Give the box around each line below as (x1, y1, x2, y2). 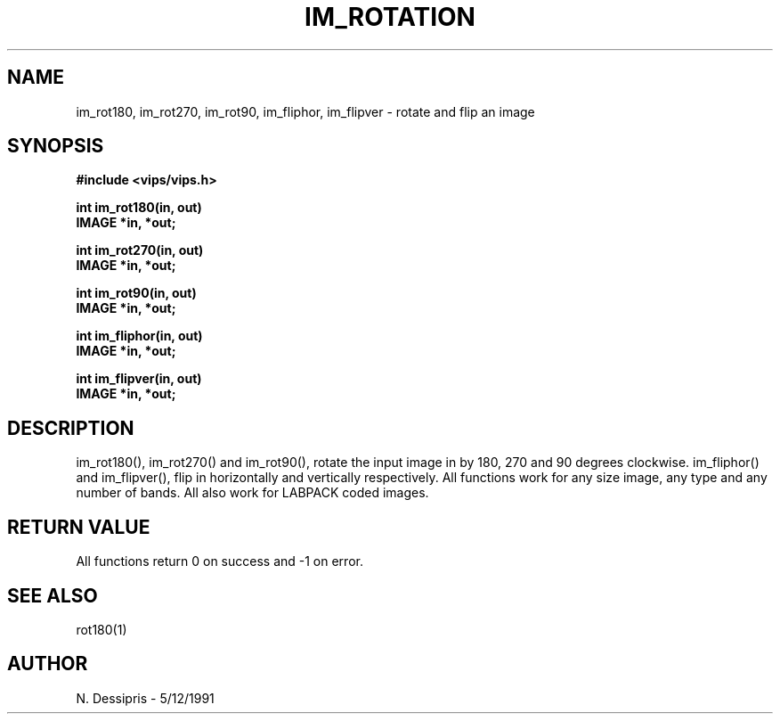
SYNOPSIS (7, 135, 104, 158)
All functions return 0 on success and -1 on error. (76, 553, 363, 569)
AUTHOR (7, 652, 88, 676)
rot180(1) (76, 621, 127, 637)
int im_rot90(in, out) (76, 285, 197, 301)
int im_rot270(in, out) (76, 242, 204, 258)
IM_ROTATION (305, 2, 475, 32)
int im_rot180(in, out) (76, 200, 202, 216)
